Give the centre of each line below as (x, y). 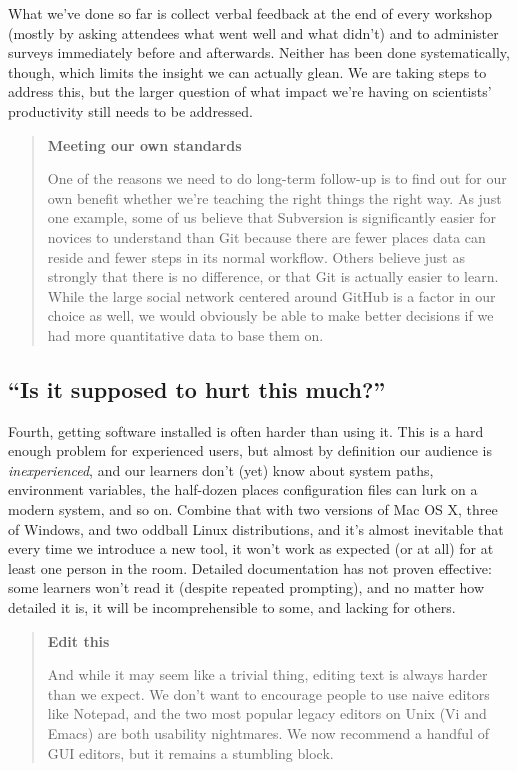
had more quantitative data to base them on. (185, 334)
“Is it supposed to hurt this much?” (197, 388)
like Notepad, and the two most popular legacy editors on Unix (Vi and (267, 713)
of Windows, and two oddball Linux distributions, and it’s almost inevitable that (256, 528)
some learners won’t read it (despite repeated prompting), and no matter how (246, 587)
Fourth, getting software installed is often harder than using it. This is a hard (246, 430)
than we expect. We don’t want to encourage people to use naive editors (268, 693)
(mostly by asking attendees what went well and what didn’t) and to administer (253, 32)
